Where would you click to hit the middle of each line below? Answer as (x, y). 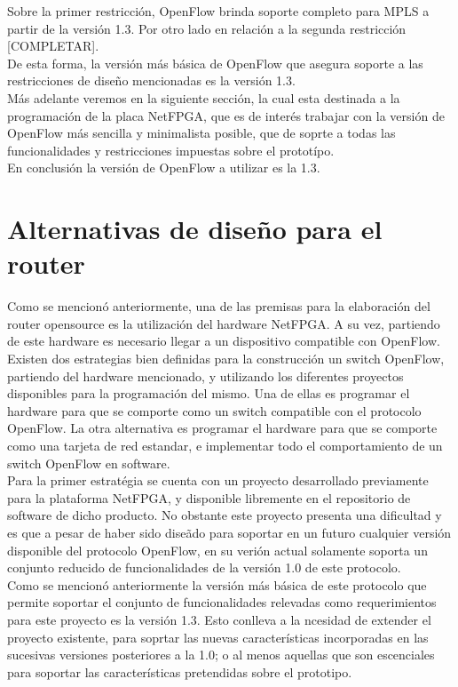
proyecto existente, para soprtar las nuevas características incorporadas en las (218, 637)
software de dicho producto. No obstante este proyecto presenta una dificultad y (225, 515)
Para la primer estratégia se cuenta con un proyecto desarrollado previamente (218, 480)
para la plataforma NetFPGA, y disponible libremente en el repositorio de (209, 497)
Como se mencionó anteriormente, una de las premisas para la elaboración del (219, 306)
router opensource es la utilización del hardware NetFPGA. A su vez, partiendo (224, 323)
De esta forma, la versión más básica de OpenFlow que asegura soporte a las (215, 63)
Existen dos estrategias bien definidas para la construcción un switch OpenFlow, (226, 359)
